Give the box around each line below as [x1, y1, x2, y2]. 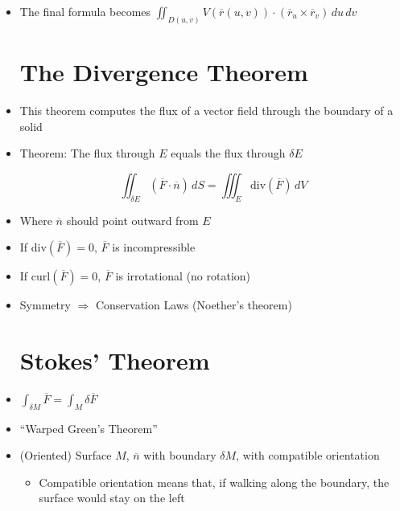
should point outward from [66, 211, 199, 228]
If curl [19, 268, 51, 284]
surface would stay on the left [39, 489, 185, 506]
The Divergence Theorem [19, 55, 308, 88]
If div [19, 239, 47, 255]
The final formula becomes [19, 3, 151, 19]
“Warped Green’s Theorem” [19, 419, 158, 436]
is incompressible [112, 239, 196, 255]
